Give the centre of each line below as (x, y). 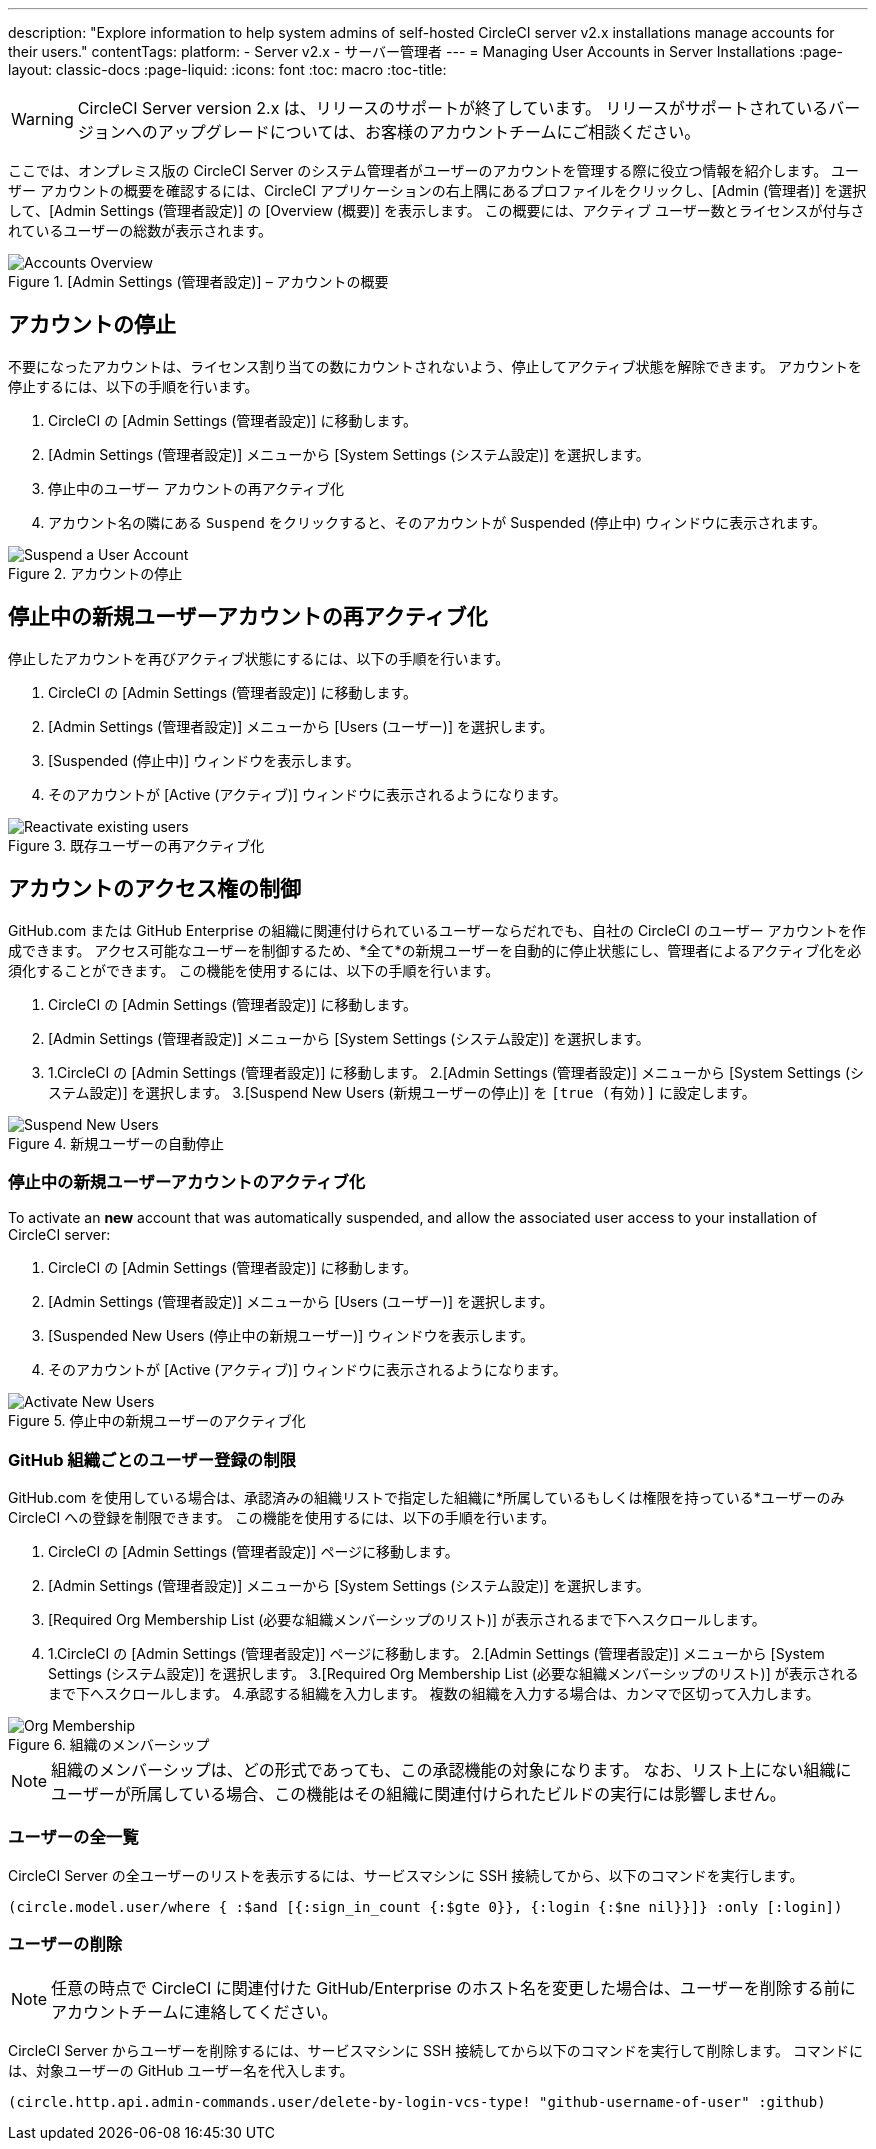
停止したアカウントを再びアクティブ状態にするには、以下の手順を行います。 (259, 658)
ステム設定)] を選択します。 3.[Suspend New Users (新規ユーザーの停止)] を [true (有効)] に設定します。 (402, 1092)
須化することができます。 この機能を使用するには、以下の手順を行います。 (254, 970)
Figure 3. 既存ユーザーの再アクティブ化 (136, 845)
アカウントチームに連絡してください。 (194, 2011)
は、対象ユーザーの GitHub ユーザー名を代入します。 (181, 2070)
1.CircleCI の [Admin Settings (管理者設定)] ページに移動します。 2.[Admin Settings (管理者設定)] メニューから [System (436, 1654)
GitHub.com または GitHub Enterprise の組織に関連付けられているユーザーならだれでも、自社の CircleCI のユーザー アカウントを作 (437, 930)
